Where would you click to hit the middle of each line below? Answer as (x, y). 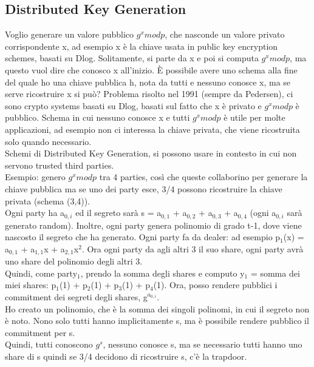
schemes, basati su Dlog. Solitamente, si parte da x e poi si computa (132, 58)
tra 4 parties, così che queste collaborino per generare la (203, 177)
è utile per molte (254, 117)
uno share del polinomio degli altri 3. (74, 261)
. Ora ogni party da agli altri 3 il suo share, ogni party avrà (193, 248)
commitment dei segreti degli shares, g (76, 296)
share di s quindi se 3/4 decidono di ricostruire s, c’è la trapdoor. (126, 356)
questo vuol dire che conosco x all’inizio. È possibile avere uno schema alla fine (151, 69)
